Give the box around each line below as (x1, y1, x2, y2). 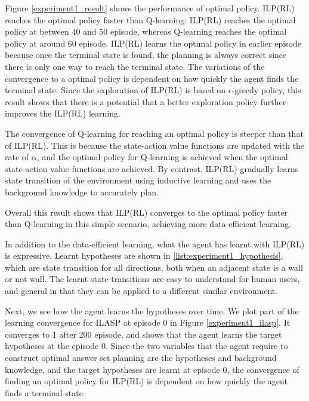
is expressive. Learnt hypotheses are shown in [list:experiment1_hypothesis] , (5, 249, 283, 262)
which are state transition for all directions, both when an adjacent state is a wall (5, 261, 303, 273)
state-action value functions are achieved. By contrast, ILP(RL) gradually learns (5, 162, 299, 175)
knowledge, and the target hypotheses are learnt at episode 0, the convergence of (5, 363, 299, 375)
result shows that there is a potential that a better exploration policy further (5, 95, 286, 108)
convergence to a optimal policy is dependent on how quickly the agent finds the (5, 72, 299, 84)
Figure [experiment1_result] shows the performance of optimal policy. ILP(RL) (5, 2, 295, 14)
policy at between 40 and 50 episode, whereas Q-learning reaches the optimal (5, 25, 287, 38)
